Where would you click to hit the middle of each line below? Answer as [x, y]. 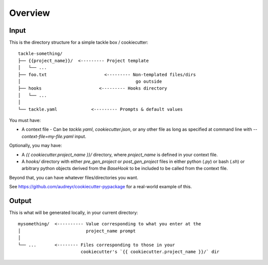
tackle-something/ [40, 54]
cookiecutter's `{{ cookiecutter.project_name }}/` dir [150, 252]
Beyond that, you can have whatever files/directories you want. [74, 177]
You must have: [25, 120]
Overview [30, 13]
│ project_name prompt [77, 231]
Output [20, 201]
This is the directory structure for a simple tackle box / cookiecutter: [79, 43]
